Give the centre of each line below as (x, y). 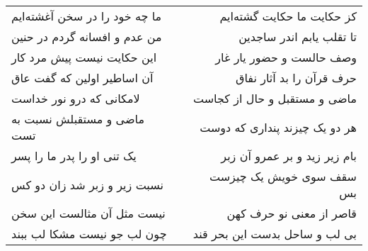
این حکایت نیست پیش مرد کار (84, 57)
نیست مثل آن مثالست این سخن (88, 213)
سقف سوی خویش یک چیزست (283, 176)
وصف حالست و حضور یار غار (286, 57)
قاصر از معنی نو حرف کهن (292, 213)
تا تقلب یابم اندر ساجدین (298, 37)
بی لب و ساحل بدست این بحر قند (275, 234)
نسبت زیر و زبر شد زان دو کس (87, 184)
